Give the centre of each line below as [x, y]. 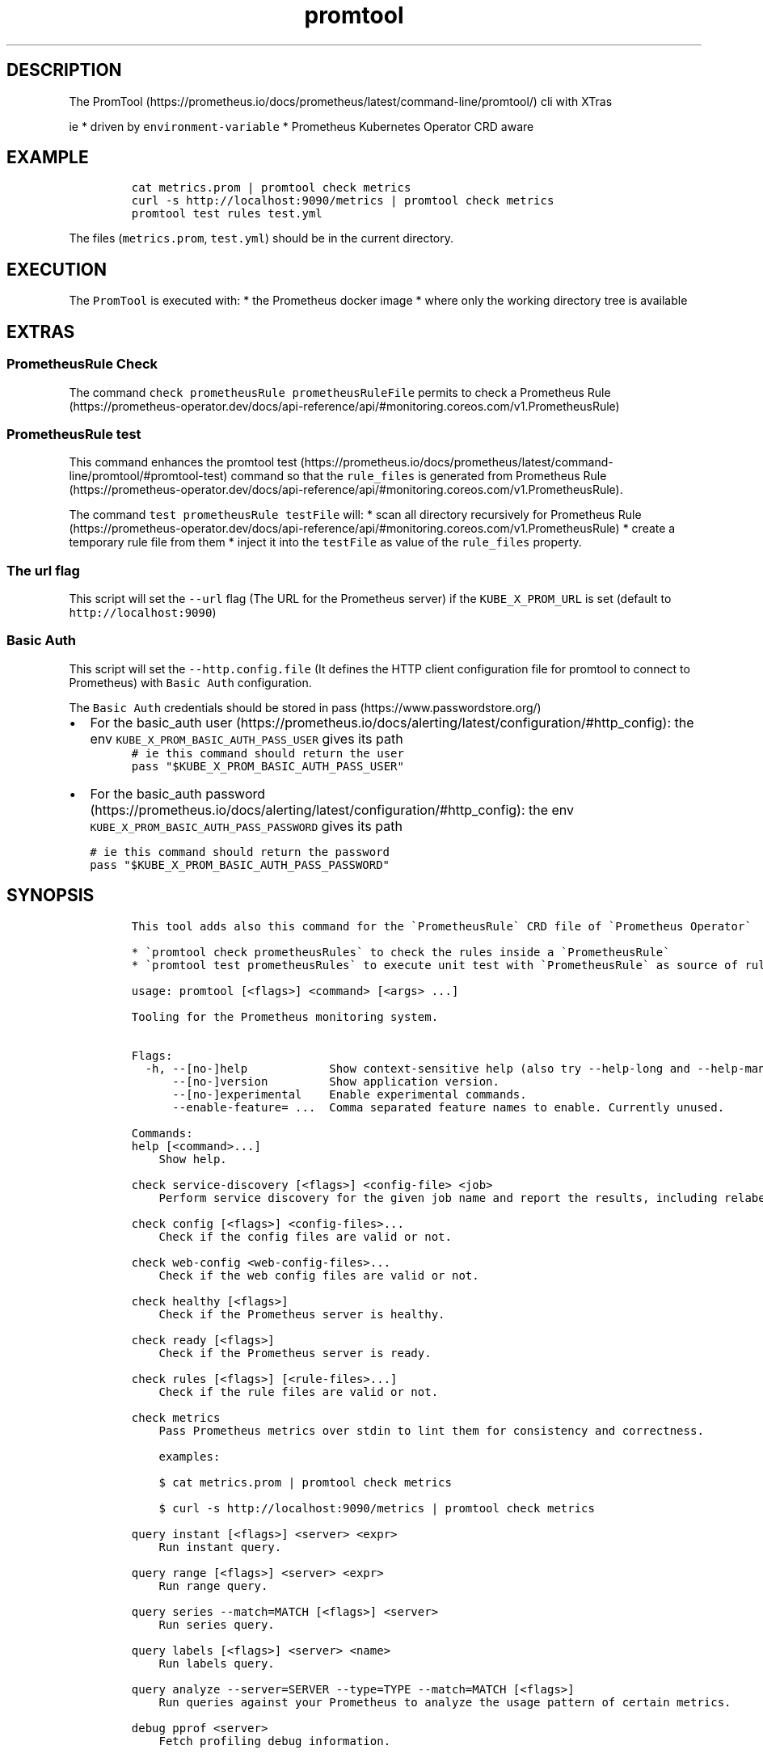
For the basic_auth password [178, 793]
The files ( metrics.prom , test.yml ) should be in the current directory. [261, 238]
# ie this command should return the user [268, 753]
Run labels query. [217, 1663]
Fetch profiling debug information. [275, 1741]
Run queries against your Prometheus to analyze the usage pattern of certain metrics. [445, 1702]
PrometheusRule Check [82, 364]
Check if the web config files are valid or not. [319, 1275]
